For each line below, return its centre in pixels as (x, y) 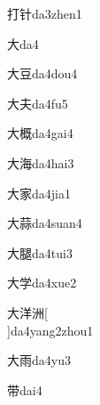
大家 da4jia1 (39, 193)
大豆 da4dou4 (42, 73)
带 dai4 (25, 389)
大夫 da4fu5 (38, 103)
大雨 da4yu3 (39, 360)
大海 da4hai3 (41, 162)
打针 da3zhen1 (45, 13)
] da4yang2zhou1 (50, 330)
